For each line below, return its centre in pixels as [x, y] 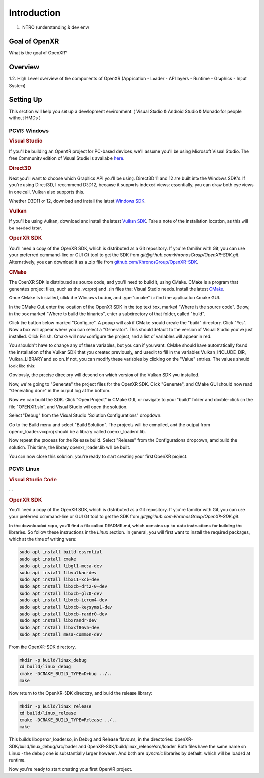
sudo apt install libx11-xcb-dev [59, 579]
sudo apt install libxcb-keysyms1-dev [66, 607]
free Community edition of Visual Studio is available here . [67, 158]
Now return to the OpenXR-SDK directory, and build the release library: [81, 693]
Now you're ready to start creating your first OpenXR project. [70, 769]
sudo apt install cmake [48, 559]
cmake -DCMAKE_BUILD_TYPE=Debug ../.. [66, 674]
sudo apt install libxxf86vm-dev [59, 627]
